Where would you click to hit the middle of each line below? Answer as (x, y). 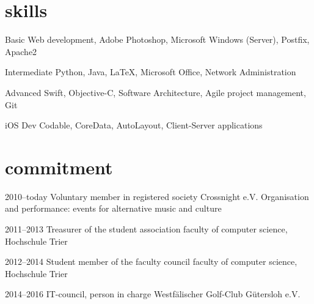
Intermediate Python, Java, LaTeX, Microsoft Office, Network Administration (151, 72)
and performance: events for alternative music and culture (113, 208)
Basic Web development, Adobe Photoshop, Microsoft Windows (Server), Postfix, (157, 39)
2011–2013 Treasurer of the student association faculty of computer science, (146, 229)
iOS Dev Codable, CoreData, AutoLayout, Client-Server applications (134, 125)
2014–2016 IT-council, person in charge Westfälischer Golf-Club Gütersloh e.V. (153, 294)
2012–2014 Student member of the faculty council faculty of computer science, (151, 261)
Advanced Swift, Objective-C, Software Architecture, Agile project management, (155, 92)
